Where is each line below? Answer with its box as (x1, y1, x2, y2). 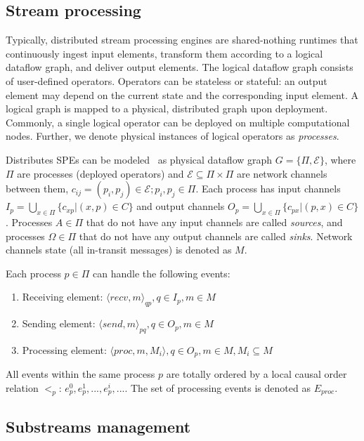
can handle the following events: (93, 265, 230, 280)
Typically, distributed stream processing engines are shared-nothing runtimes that (6, 32, 358, 47)
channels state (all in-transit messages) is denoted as (6, 242, 232, 257)
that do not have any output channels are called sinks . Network (79, 228, 353, 243)
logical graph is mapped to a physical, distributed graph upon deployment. (6, 101, 328, 116)
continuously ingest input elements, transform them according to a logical (6, 46, 323, 60)
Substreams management (6, 416, 191, 437)
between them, (6, 181, 69, 196)
